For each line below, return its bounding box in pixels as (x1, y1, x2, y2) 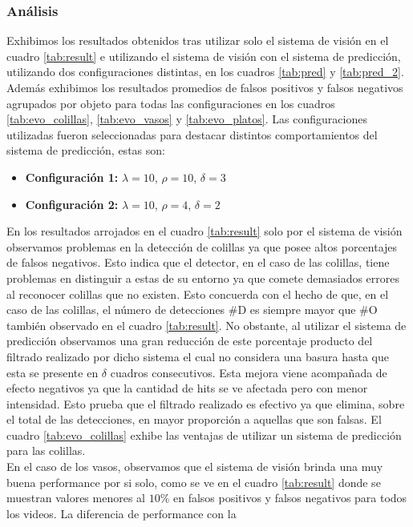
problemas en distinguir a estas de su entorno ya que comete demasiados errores (6, 269, 400, 286)
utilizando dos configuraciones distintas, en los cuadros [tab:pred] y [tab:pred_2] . (6, 63, 404, 80)
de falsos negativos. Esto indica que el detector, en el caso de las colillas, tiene (6, 254, 390, 271)
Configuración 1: (25, 168, 119, 185)
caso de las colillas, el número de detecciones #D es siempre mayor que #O (6, 301, 378, 318)
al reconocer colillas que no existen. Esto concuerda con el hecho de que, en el (6, 285, 389, 302)
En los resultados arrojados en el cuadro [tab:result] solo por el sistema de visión (6, 223, 403, 239)
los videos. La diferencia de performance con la (6, 505, 237, 521)
